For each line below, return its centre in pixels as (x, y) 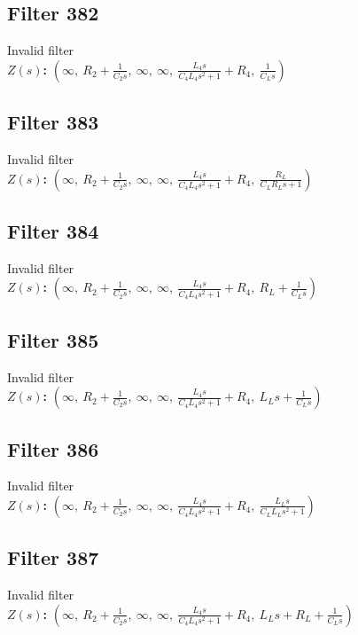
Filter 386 (53, 448)
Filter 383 (53, 122)
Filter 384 (53, 230)
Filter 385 (53, 339)
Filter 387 (53, 557)
